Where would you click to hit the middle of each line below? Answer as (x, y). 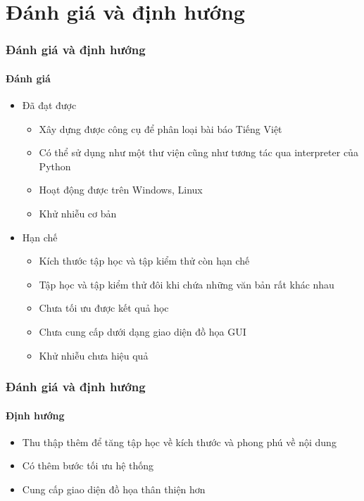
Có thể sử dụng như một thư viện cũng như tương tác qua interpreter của (199, 152)
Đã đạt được (49, 105)
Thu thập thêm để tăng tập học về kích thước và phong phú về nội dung (179, 442)
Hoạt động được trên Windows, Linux (121, 190)
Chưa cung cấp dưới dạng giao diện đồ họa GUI (143, 331)
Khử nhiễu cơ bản (78, 213)
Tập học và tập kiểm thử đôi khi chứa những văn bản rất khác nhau (187, 284)
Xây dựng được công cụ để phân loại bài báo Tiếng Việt (161, 128)
